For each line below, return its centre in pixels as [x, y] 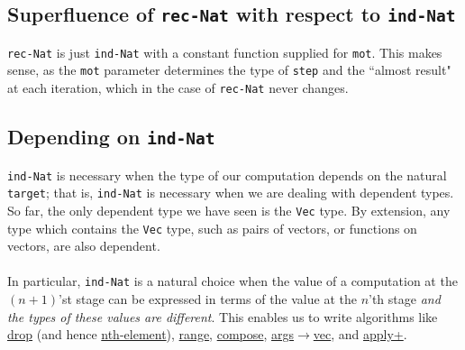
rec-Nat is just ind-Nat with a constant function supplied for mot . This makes [225, 52]
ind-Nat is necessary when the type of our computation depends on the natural [227, 175]
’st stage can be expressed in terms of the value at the [208, 299]
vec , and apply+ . [360, 334]
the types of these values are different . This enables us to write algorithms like [223, 316]
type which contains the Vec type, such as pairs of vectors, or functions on [212, 228]
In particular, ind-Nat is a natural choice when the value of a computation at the [232, 281]
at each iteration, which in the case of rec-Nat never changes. [178, 88]
